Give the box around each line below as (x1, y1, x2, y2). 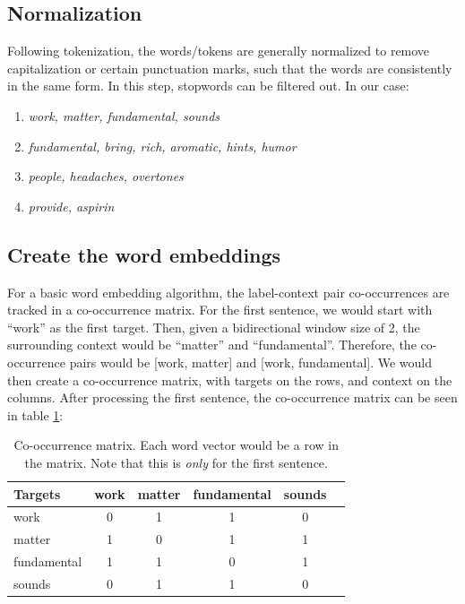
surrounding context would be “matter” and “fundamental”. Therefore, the (7, 335, 417, 354)
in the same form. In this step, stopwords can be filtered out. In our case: (7, 76, 409, 95)
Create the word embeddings (7, 240, 281, 268)
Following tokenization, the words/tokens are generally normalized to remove (7, 41, 430, 60)
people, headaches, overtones (28, 167, 184, 186)
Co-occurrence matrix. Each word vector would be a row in (13, 436, 339, 454)
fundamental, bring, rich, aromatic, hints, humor (28, 136, 297, 155)
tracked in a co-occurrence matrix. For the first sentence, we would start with (7, 300, 433, 319)
